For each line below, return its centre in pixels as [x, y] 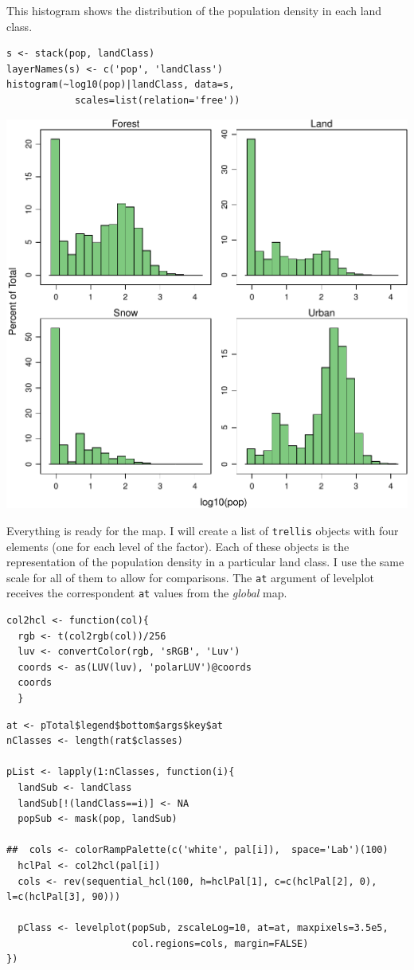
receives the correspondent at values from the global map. [147, 593]
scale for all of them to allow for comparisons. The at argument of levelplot [190, 577]
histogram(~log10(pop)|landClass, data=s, [121, 85]
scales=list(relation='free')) [157, 100]
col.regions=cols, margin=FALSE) [220, 943]
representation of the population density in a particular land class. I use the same [205, 562]
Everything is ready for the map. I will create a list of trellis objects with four [203, 530]
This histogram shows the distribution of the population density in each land [194, 10]
